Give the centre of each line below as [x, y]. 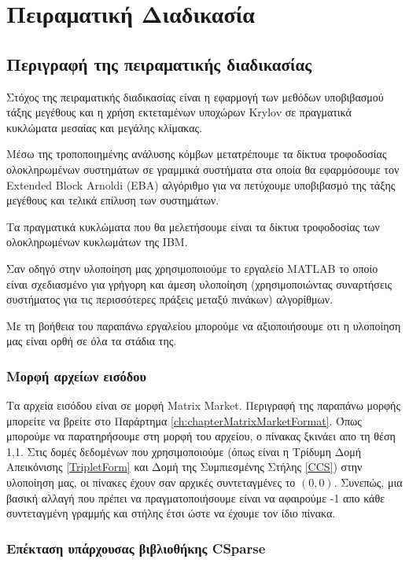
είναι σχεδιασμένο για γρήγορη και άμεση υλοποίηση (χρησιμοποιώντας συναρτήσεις [199, 283]
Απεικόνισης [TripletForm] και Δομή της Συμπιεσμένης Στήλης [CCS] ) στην [184, 467]
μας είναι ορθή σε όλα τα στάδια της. [92, 341]
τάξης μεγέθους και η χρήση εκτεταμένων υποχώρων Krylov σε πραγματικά [179, 112]
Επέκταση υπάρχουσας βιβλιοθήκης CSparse [136, 548]
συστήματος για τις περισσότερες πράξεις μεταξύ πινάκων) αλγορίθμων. [170, 299]
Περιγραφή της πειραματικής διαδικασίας [159, 63]
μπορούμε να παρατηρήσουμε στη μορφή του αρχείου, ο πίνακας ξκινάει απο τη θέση [201, 436]
